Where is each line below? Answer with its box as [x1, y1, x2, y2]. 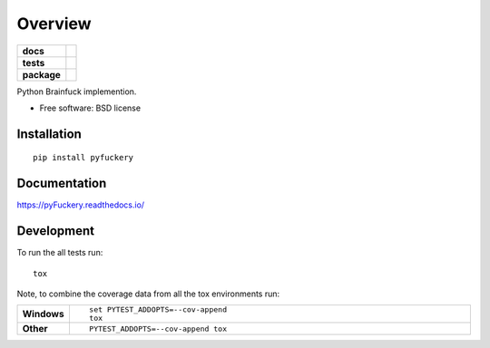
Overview [16, 14, 92, 34]
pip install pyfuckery [33, 152, 134, 163]
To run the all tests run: [16, 247, 103, 258]
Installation [16, 126, 82, 141]
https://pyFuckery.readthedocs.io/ [16, 199, 145, 210]
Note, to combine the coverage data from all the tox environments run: [16, 288, 280, 299]
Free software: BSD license [39, 102, 141, 113]
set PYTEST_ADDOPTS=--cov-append [89, 304, 227, 314]
